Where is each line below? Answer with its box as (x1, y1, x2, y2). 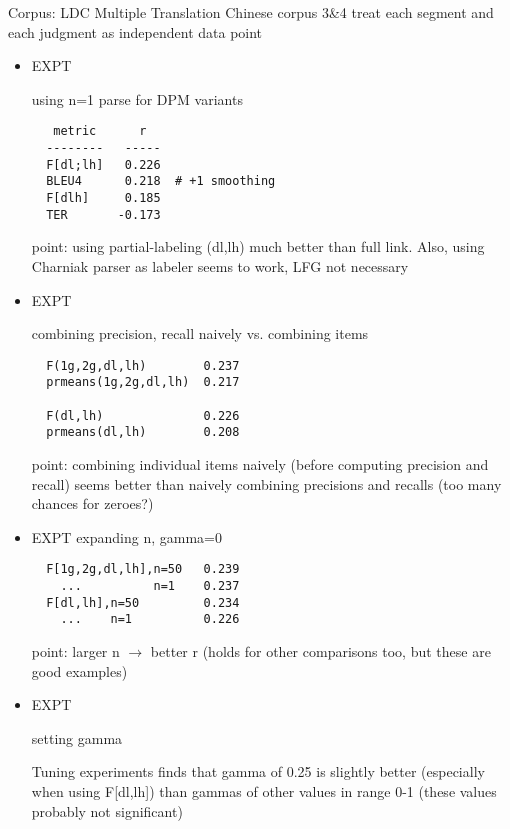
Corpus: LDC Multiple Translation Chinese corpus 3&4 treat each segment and (8, 2, 494, 22)
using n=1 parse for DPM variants (31, 88, 243, 109)
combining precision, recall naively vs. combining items (31, 323, 369, 344)
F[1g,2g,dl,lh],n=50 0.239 (46, 562, 240, 577)
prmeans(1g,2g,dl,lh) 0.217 (46, 375, 240, 390)
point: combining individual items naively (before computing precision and (31, 453, 489, 474)
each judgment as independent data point (8, 21, 263, 42)
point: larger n (31, 640, 120, 661)
